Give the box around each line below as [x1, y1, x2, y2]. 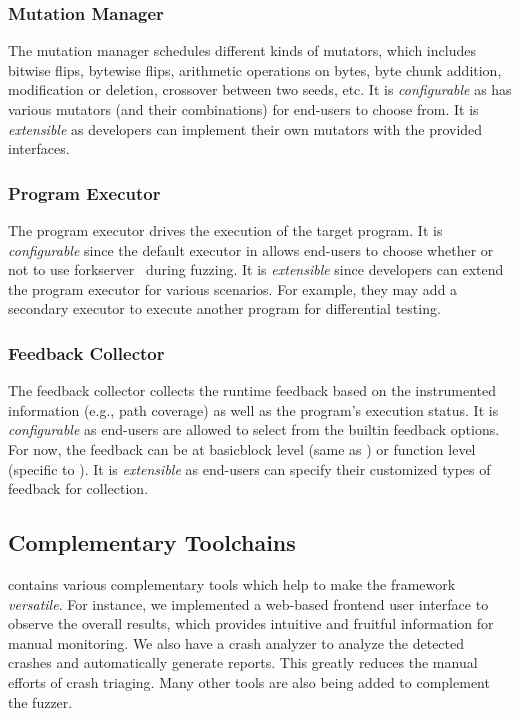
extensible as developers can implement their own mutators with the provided [8, 118, 483, 139]
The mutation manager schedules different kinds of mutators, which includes [8, 40, 476, 61]
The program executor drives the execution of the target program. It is [8, 220, 443, 240]
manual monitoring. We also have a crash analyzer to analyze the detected [8, 632, 465, 653]
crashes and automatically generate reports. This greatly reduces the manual [8, 652, 478, 673]
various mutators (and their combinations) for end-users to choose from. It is [8, 99, 479, 119]
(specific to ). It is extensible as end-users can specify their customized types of [8, 458, 491, 479]
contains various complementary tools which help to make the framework [8, 573, 456, 594]
